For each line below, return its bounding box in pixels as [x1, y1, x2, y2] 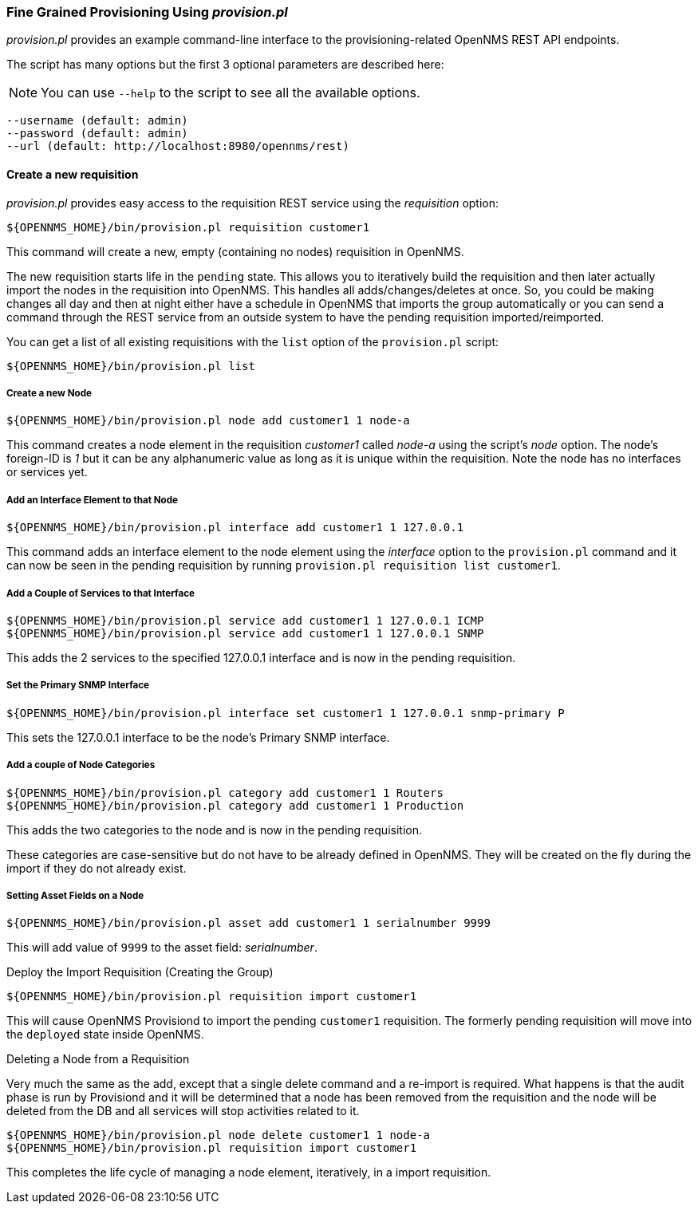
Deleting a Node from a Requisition [6, 1052, 190, 1066]
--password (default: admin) [6, 127, 188, 140]
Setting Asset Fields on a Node [6, 889, 144, 901]
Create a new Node [6, 387, 92, 399]
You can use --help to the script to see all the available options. [41, 85, 420, 101]
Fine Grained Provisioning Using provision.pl [6, 4, 288, 20]
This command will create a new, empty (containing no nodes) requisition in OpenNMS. [6, 244, 464, 258]
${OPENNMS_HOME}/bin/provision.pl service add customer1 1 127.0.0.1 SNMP [6, 626, 484, 640]
